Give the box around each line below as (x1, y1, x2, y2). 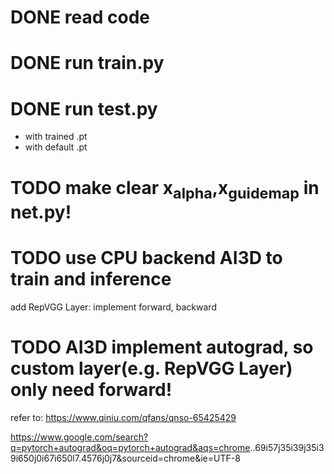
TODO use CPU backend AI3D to (10, 247, 283, 270)
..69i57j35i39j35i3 (249, 441, 325, 453)
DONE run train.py (10, 52, 165, 75)
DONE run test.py (10, 97, 158, 120)
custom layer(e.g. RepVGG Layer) (10, 357, 293, 380)
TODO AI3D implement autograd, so (10, 336, 314, 359)
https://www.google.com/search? (10, 431, 149, 443)
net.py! (10, 201, 72, 224)
